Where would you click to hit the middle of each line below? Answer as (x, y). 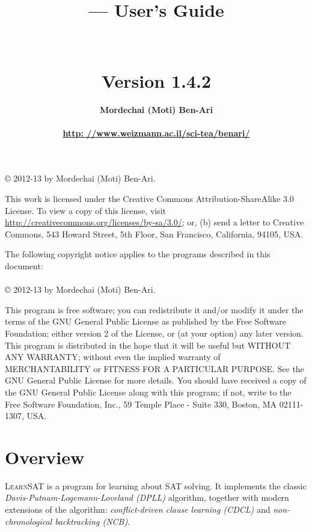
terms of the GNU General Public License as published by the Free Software (145, 321)
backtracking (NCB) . (93, 521)
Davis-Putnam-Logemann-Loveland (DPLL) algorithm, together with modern (147, 497)
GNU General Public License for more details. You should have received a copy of (156, 380)
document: (24, 266)
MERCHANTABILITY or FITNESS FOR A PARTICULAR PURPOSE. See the (154, 368)
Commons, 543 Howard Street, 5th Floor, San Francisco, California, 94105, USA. (154, 234)
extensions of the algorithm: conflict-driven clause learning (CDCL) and (138, 509)
